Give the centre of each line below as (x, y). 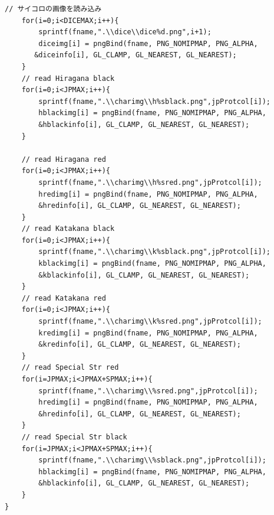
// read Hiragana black (68, 78)
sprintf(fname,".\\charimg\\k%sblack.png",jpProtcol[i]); (155, 252)
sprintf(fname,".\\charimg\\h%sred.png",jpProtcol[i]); (150, 182)
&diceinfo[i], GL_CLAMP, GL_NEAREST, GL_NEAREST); (136, 55)
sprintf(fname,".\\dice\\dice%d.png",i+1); (125, 32)
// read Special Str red (70, 368)
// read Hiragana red (64, 159)
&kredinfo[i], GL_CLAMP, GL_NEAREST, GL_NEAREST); (140, 345)
